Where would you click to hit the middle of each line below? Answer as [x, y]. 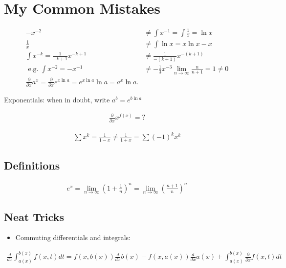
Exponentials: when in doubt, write [57, 100]
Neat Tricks [34, 217]
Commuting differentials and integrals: [73, 237]
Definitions [32, 165]
